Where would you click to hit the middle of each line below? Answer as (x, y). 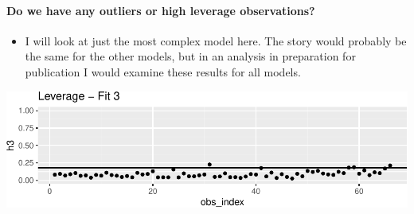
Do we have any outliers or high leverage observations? (161, 10)
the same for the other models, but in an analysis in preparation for (190, 56)
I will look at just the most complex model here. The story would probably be (216, 40)
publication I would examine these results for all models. (163, 71)
